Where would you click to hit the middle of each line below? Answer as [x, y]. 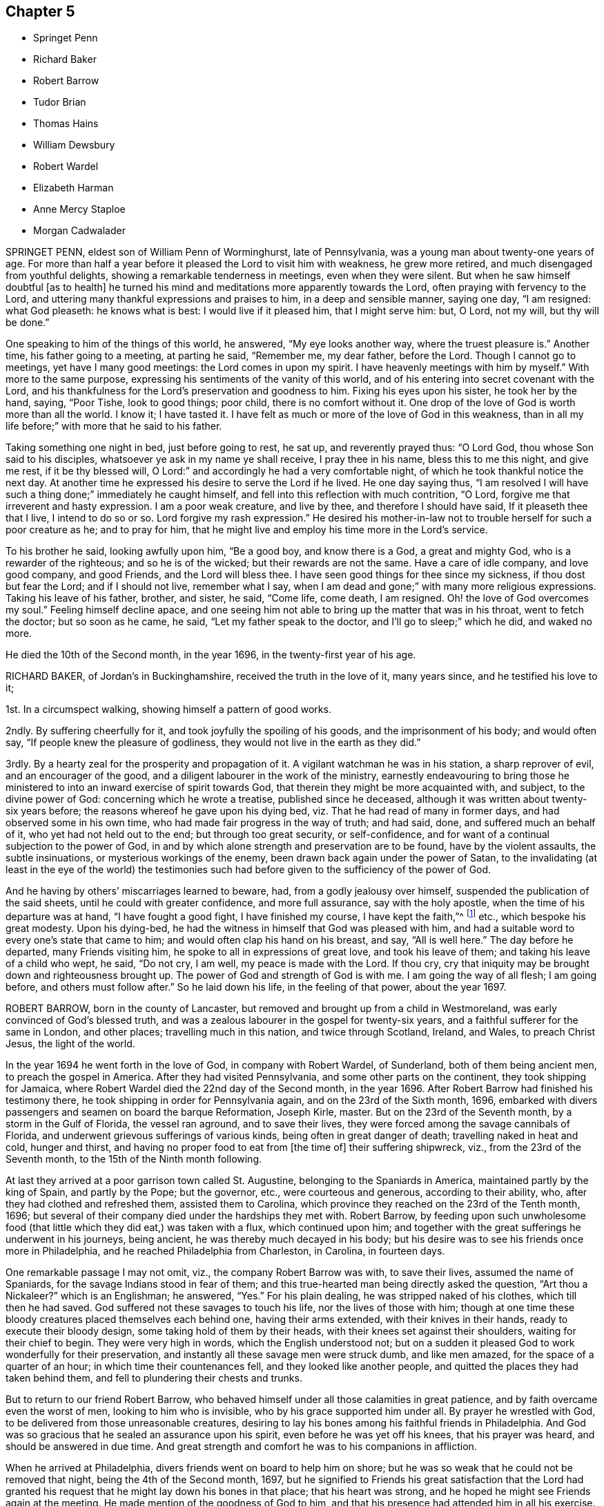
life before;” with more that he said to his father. [114, 426]
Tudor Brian [60, 102]
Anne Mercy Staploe [79, 209]
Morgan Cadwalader [79, 231]
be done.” [28, 323]
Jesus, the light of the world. [70, 1044]
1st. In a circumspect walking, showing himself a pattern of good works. [168, 709]
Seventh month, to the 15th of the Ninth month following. [134, 1159]
